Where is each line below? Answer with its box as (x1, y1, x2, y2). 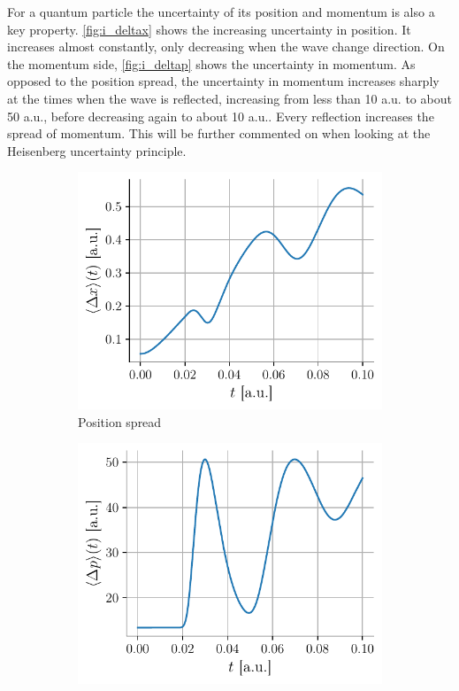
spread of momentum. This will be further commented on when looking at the (7, 124, 431, 143)
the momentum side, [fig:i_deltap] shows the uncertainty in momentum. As (7, 54, 416, 73)
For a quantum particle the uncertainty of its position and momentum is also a (7, 3, 435, 20)
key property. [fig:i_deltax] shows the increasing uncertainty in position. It (7, 19, 411, 38)
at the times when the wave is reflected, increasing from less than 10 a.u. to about (7, 89, 452, 107)
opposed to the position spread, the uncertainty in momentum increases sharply (7, 72, 440, 90)
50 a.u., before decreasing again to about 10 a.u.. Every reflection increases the (7, 106, 434, 125)
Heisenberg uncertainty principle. (7, 141, 187, 159)
